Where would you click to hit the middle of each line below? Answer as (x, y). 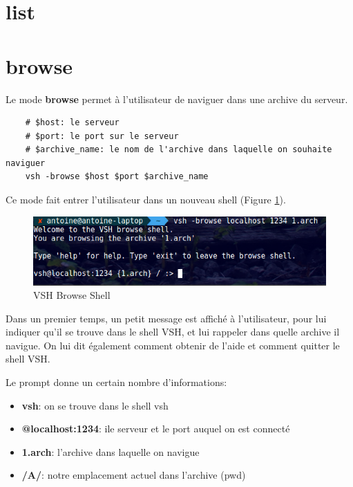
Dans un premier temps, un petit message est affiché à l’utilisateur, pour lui (166, 318)
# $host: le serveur (72, 123)
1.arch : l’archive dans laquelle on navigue (111, 451)
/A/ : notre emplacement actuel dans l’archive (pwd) (134, 475)
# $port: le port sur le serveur (102, 136)
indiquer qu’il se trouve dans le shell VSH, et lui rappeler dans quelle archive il (173, 332)
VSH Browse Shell (72, 295)
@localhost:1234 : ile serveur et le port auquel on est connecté (156, 429)
